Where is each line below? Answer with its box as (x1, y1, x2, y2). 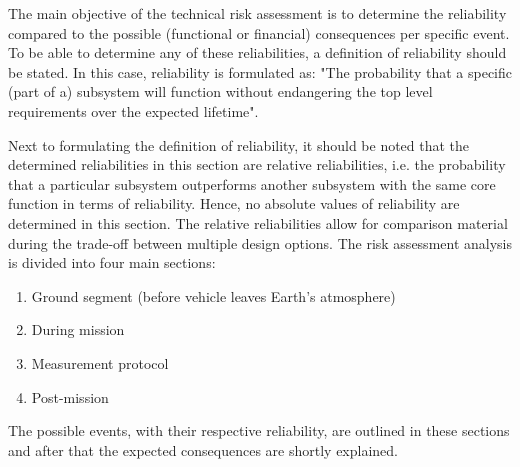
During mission (31, 319, 125, 340)
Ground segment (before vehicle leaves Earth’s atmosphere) (31, 285, 396, 306)
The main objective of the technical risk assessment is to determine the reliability (8, 3, 507, 23)
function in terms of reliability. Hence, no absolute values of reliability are (8, 193, 460, 214)
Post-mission (31, 386, 109, 407)
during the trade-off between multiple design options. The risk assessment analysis (8, 232, 512, 253)
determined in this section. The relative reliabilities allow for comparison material (8, 212, 508, 233)
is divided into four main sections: (8, 252, 216, 273)
